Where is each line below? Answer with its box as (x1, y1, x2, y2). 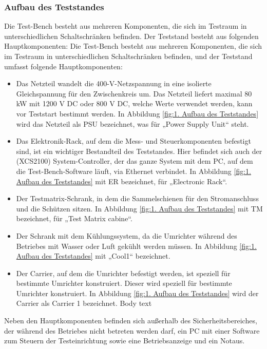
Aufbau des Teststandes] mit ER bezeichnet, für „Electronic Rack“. (16, 176, 227, 186)
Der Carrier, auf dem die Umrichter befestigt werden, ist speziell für (16, 267, 231, 278)
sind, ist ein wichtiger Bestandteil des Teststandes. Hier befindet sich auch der (16, 145, 262, 156)
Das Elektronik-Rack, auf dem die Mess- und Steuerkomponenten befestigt (16, 135, 251, 146)
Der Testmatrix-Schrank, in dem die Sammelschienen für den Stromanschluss (16, 193, 259, 204)
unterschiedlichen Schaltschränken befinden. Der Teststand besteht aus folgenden (4, 30, 259, 41)
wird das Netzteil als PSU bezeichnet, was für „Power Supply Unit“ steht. (16, 118, 249, 129)
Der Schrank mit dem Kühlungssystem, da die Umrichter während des (16, 230, 237, 241)
